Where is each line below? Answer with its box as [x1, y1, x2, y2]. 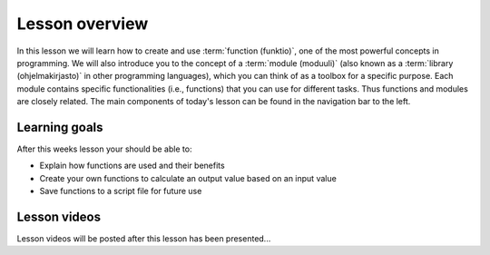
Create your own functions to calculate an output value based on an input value [39, 172, 338, 183]
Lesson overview [16, 14, 149, 34]
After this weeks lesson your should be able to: [16, 143, 192, 154]
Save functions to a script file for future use [39, 186, 202, 197]
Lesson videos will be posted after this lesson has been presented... [16, 233, 271, 244]
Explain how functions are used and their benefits [39, 160, 226, 172]
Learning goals [16, 119, 103, 135]
